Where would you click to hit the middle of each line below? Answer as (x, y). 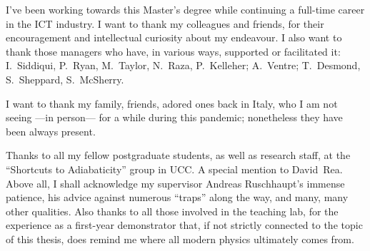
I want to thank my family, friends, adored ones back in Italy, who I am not (172, 103)
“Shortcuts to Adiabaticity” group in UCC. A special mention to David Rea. (174, 169)
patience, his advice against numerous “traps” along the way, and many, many (177, 197)
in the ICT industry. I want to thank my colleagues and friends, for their (165, 23)
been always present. (51, 131)
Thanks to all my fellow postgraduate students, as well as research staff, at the (178, 155)
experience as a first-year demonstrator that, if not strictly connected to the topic (184, 225)
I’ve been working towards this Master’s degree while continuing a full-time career (185, 9)
